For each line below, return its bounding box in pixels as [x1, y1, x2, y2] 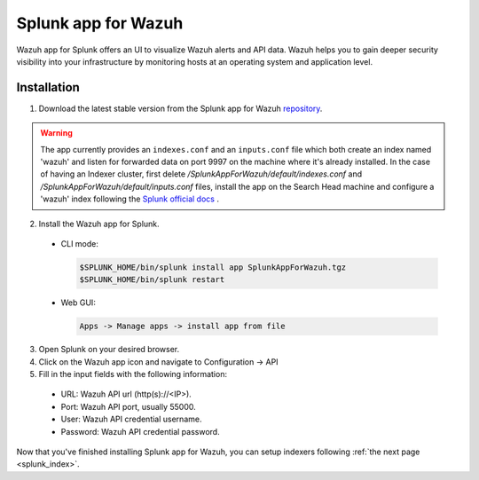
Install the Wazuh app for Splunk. [38, 218, 160, 229]
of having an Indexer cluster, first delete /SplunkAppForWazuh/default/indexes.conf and [40, 169, 363, 179]
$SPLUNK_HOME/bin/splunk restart [79, 275, 225, 285]
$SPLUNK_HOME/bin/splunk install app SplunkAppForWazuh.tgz [79, 262, 347, 272]
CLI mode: [60, 238, 99, 248]
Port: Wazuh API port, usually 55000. [60, 401, 197, 412]
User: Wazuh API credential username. [60, 413, 202, 425]
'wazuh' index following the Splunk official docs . [40, 193, 219, 204]
